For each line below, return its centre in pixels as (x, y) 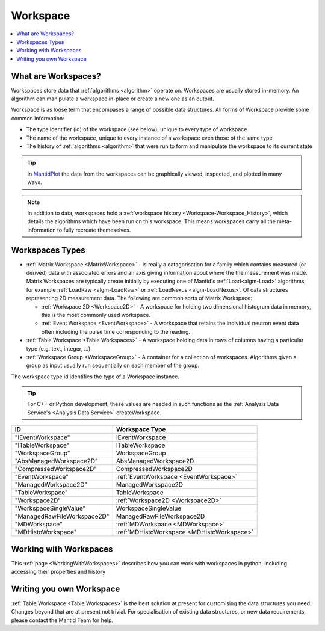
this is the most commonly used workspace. (96, 315)
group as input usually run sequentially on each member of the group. (113, 365)
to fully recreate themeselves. (94, 230)
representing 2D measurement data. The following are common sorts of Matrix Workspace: (139, 298)
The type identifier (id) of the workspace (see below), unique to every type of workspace (137, 129)
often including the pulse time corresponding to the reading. (116, 331)
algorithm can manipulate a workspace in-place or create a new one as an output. (113, 99)
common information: (38, 118)
